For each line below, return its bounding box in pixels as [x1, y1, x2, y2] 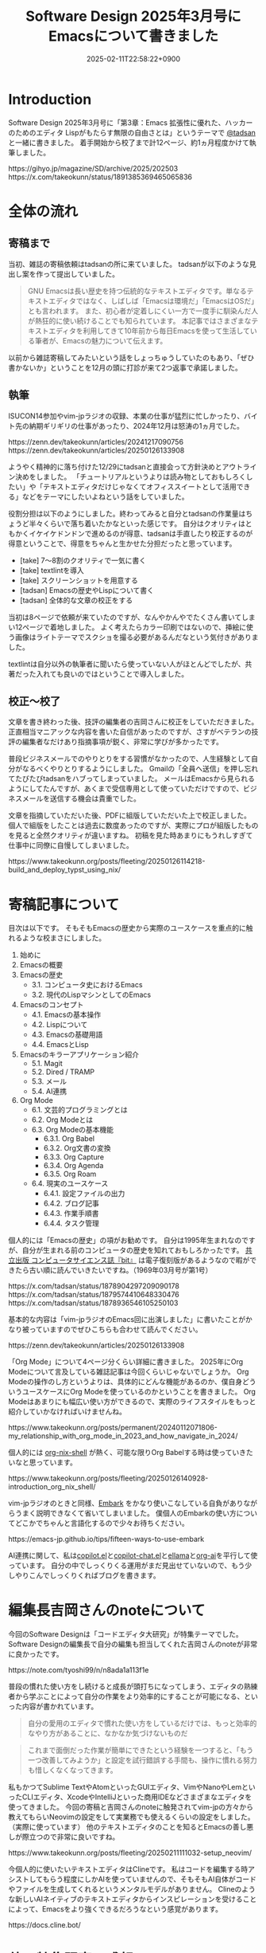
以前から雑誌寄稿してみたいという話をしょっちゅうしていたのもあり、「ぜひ [8, 352, 255, 363]
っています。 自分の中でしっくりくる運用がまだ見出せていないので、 [8, 1561, 232, 1571]
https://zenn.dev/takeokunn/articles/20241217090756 [8, 437, 184, 446]
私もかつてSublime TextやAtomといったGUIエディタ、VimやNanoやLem [8, 1782, 242, 1792]
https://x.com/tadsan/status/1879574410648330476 [8, 1290, 180, 1300]
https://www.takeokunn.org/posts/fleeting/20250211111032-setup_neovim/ [8, 1848, 253, 1857]
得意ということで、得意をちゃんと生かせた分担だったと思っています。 [8, 539, 237, 548]
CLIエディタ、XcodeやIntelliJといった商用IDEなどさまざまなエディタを [21, 1792, 253, 1802]
